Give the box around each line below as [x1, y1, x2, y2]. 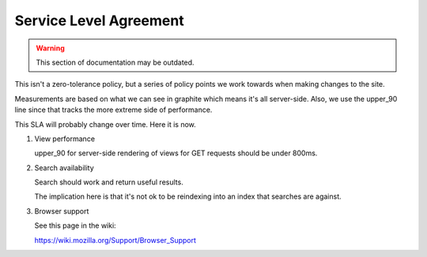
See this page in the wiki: [34, 221, 116, 230]
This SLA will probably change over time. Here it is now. [14, 119, 197, 129]
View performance [34, 134, 95, 143]
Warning [36, 43, 65, 53]
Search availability [34, 162, 94, 173]
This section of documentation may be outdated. [36, 58, 195, 67]
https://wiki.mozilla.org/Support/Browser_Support [34, 235, 197, 244]
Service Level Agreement [14, 12, 185, 29]
